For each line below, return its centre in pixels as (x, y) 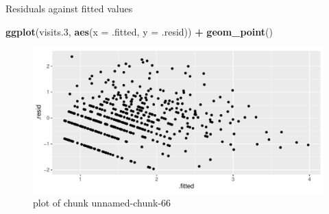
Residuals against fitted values (69, 8)
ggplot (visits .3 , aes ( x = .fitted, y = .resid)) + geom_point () (139, 31)
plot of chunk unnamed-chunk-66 (102, 202)
